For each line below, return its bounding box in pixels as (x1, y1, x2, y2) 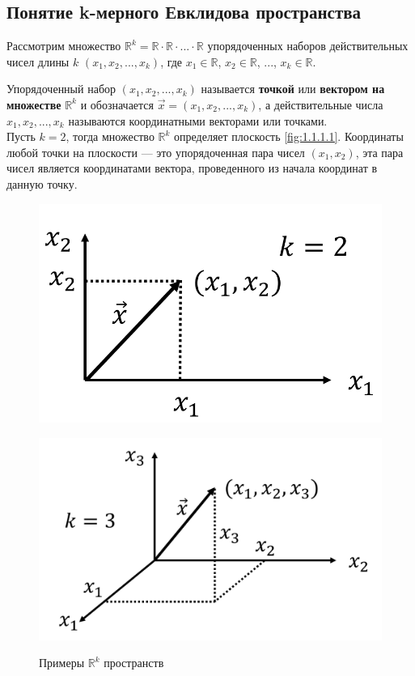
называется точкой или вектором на (201, 80, 385, 97)
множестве (6, 96, 61, 113)
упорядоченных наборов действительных (207, 37, 409, 54)
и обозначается (80, 96, 155, 113)
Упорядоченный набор (6, 80, 116, 97)
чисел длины (6, 53, 70, 70)
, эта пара (355, 143, 404, 160)
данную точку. (6, 175, 78, 192)
